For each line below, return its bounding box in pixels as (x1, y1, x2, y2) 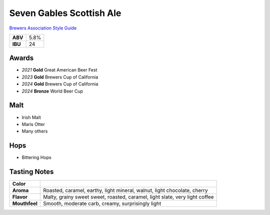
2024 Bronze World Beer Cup (21, 88, 83, 94)
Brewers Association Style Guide (9, 25, 77, 31)
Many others (21, 128, 48, 134)
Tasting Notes (9, 167, 54, 176)
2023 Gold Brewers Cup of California (21, 74, 98, 80)
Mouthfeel (12, 200, 37, 207)
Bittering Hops (21, 154, 52, 160)
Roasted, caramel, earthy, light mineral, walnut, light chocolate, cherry (43, 187, 208, 194)
